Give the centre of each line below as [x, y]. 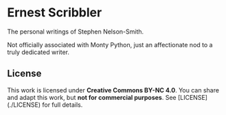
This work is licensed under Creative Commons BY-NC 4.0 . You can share [113, 90]
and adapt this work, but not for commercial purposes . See [92, 97]
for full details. [63, 105]
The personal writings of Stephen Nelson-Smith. [76, 31]
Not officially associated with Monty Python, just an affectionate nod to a [110, 44]
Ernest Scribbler [55, 13]
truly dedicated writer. [38, 52]
